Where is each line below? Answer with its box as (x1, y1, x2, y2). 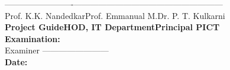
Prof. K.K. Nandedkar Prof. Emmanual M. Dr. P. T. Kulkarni (5, 9, 225, 21)
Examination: (5, 32, 60, 44)
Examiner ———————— (5, 44, 109, 56)
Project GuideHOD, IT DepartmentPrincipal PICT (5, 21, 220, 33)
